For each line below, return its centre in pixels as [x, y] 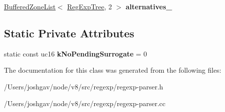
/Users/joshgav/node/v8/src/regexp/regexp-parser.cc [85, 103]
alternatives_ [149, 6]
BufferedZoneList [30, 6]
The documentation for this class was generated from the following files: [113, 70]
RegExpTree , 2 [90, 6]
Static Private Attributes [69, 33]
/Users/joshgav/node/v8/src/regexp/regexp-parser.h [84, 86]
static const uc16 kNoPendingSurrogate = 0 [75, 53]
